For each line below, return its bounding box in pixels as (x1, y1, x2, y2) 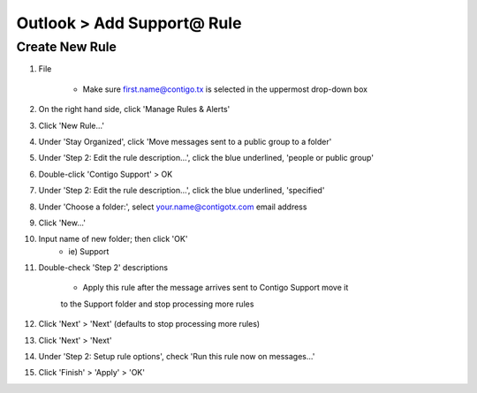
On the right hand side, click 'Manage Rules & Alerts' (38, 104, 231, 115)
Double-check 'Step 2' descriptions (38, 262, 168, 273)
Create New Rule (16, 39, 117, 55)
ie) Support (68, 246, 110, 256)
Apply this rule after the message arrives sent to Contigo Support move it (82, 283, 349, 293)
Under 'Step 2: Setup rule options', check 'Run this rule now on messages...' (38, 351, 315, 362)
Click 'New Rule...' (38, 120, 105, 131)
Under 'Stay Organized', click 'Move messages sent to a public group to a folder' (38, 136, 332, 147)
